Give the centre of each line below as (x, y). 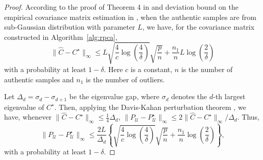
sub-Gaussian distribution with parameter (70, 27)
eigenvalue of (24, 107)
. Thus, (248, 117)
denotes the (189, 96)
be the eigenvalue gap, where (114, 96)
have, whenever (28, 117)
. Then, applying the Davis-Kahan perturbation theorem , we (150, 107)
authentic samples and (39, 79)
